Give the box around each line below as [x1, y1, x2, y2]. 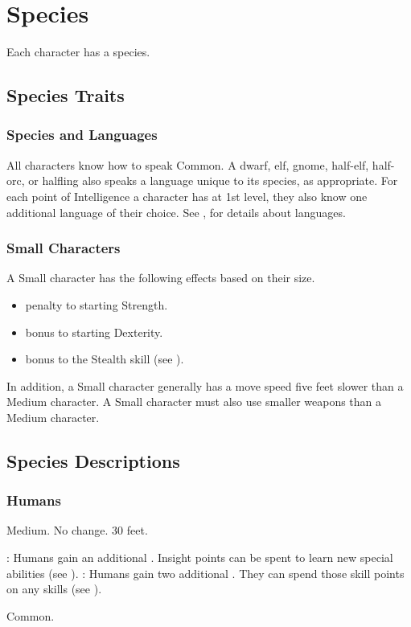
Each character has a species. [6, 43, 150, 60]
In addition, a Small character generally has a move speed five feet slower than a [6, 377, 404, 394]
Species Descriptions [6, 448, 180, 473]
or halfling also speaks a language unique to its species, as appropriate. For [28, 172, 398, 189]
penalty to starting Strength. [25, 296, 168, 313]
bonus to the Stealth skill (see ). [25, 350, 184, 367]
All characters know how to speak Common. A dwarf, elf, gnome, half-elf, [6, 156, 369, 173]
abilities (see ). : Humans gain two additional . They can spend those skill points [6, 564, 405, 581]
